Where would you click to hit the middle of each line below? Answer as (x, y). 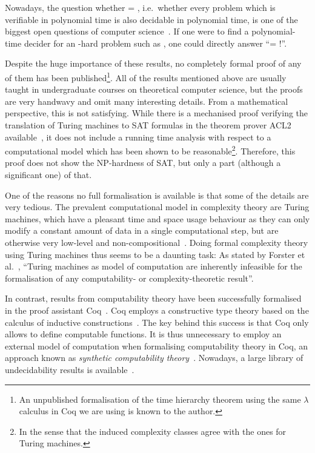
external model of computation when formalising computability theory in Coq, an (156, 346)
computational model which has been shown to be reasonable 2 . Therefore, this (150, 150)
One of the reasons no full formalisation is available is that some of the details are (157, 195)
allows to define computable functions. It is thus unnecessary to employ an (143, 334)
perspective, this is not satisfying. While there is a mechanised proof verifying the (157, 113)
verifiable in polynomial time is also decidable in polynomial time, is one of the (151, 19)
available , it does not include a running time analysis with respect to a (138, 137)
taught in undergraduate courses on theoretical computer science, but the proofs (154, 89)
